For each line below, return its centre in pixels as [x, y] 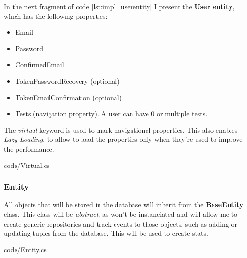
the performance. [29, 148]
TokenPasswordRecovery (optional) [67, 81]
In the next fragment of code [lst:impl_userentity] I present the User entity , [119, 6]
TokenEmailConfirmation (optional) [69, 97]
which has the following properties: [56, 16]
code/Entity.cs [25, 249]
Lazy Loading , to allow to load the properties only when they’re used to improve [123, 139]
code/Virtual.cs [27, 165]
